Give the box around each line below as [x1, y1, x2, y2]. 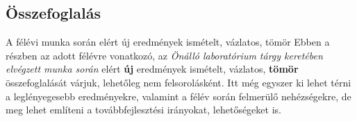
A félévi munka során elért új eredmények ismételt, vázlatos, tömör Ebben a [6, 35, 330, 49]
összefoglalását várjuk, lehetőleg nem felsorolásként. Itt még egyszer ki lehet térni [6, 75, 351, 89]
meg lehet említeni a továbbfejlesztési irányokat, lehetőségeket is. [6, 102, 281, 117]
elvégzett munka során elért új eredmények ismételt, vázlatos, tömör [6, 62, 299, 76]
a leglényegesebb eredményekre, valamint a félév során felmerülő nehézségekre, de [6, 89, 351, 103]
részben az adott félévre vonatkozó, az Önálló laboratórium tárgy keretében [6, 48, 323, 62]
